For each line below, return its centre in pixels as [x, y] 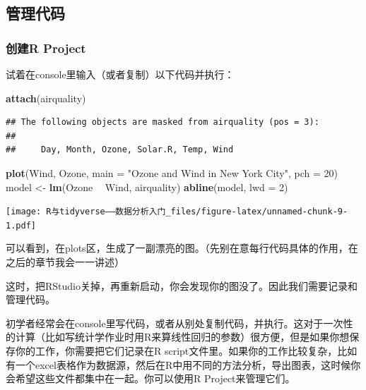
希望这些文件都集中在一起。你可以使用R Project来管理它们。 [155, 378]
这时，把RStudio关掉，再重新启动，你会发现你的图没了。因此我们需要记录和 [182, 285]
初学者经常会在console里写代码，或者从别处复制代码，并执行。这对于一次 [175, 323]
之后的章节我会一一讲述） [65, 262]
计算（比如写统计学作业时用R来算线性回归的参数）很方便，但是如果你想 [182, 337]
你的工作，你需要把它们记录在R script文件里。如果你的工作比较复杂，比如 [186, 351]
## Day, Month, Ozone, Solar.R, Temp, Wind [120, 150]
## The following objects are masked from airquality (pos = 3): [163, 122]
